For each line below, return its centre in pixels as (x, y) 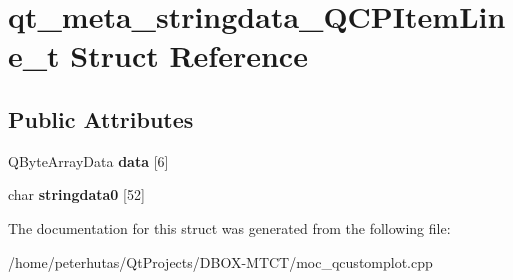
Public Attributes (101, 118)
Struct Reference (189, 55)
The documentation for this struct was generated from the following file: (229, 227)
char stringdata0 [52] (76, 194)
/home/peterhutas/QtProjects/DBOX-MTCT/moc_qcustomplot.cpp (220, 261)
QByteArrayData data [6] (88, 160)
